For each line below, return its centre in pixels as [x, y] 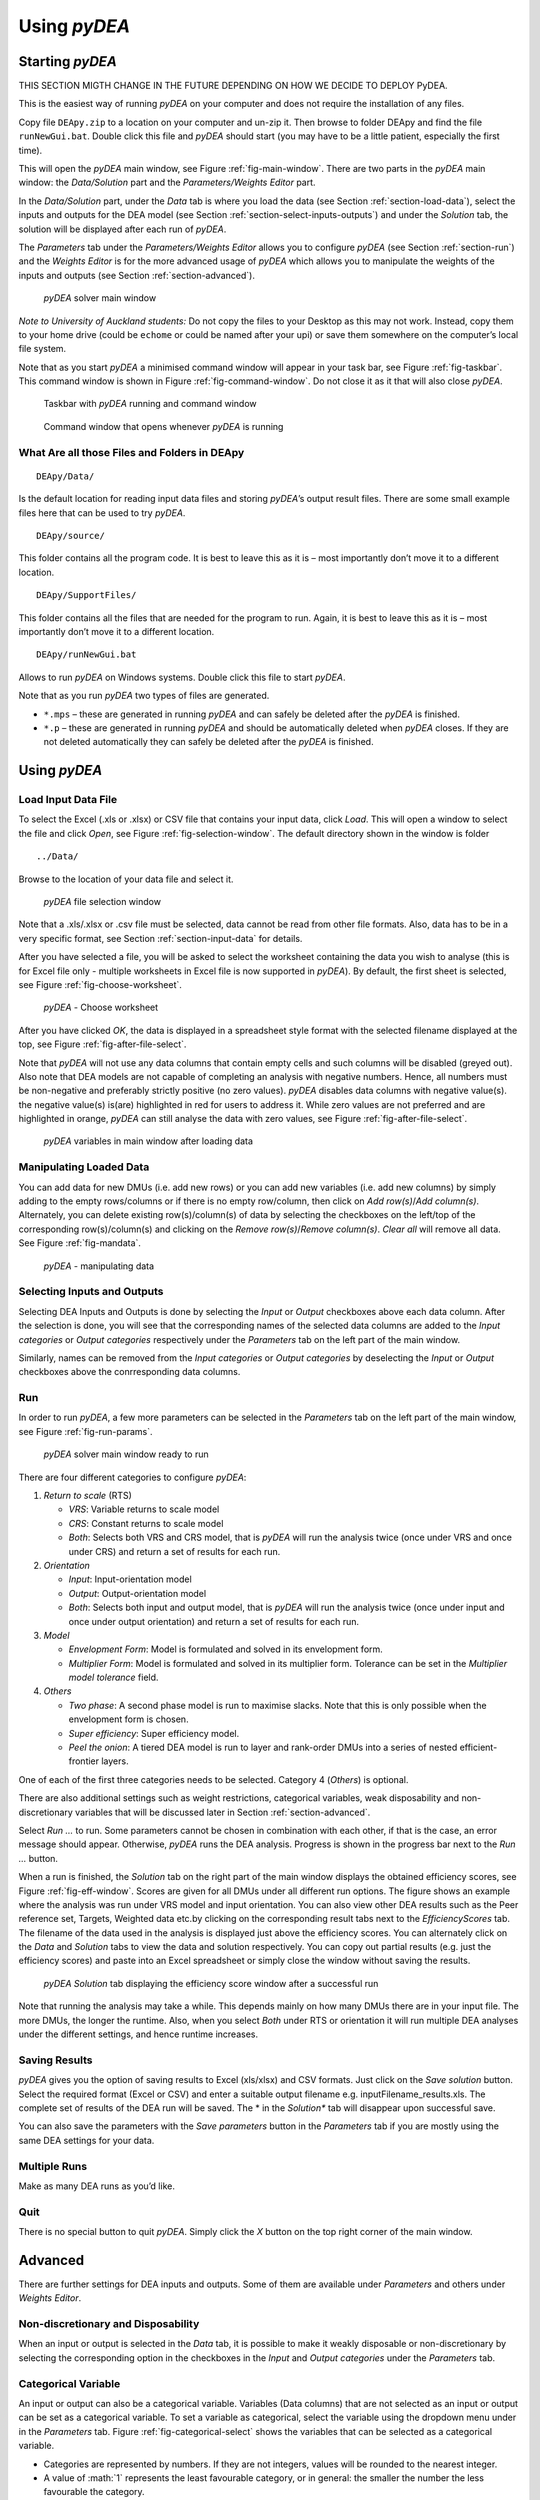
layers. [115, 1761]
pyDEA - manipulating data [99, 1266]
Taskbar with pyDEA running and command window [150, 404]
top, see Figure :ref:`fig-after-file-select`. [102, 1044]
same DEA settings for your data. [86, 2140]
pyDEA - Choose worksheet [101, 1007]
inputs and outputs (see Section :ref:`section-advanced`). [136, 275]
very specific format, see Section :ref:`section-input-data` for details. [160, 938]
